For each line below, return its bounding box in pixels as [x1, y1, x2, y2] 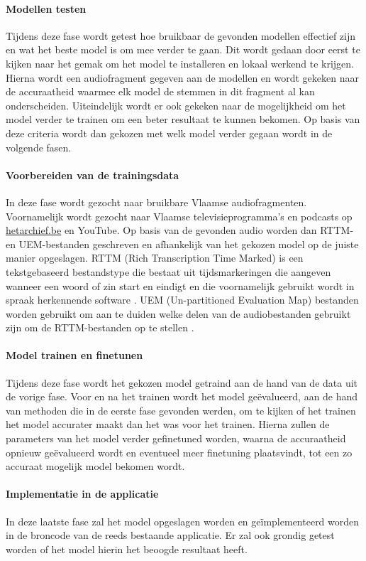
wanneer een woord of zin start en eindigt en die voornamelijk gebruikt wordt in [6, 278, 355, 293]
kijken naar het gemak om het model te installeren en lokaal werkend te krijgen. [6, 55, 354, 70]
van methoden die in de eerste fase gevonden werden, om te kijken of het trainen [6, 402, 356, 417]
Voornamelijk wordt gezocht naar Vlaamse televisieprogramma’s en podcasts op [6, 208, 353, 223]
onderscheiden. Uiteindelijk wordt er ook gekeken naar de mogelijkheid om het [6, 97, 346, 112]
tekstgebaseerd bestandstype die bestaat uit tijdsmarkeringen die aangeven [6, 264, 331, 279]
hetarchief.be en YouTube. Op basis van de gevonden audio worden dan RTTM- [6, 223, 354, 237]
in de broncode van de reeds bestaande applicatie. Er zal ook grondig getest [6, 528, 335, 543]
